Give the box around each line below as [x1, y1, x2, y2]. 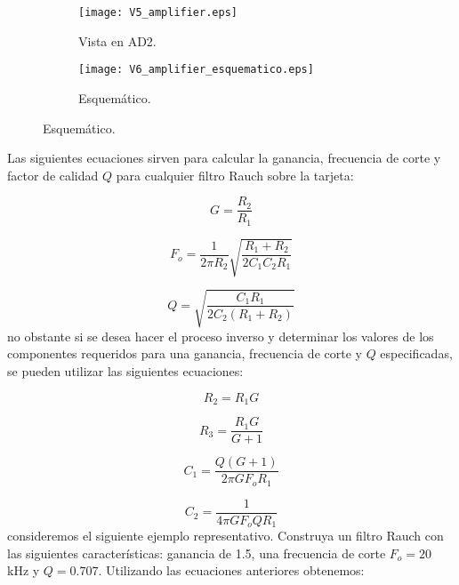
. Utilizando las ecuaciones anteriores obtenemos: [98, 561, 365, 580]
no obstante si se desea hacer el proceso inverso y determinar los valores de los [7, 326, 434, 345]
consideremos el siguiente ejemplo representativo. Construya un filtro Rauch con [7, 526, 444, 545]
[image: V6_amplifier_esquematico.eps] [78, 63, 314, 76]
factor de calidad [7, 165, 99, 184]
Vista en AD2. [78, 31, 157, 50]
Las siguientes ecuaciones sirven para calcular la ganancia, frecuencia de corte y [7, 148, 441, 167]
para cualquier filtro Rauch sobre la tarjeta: [116, 165, 354, 184]
